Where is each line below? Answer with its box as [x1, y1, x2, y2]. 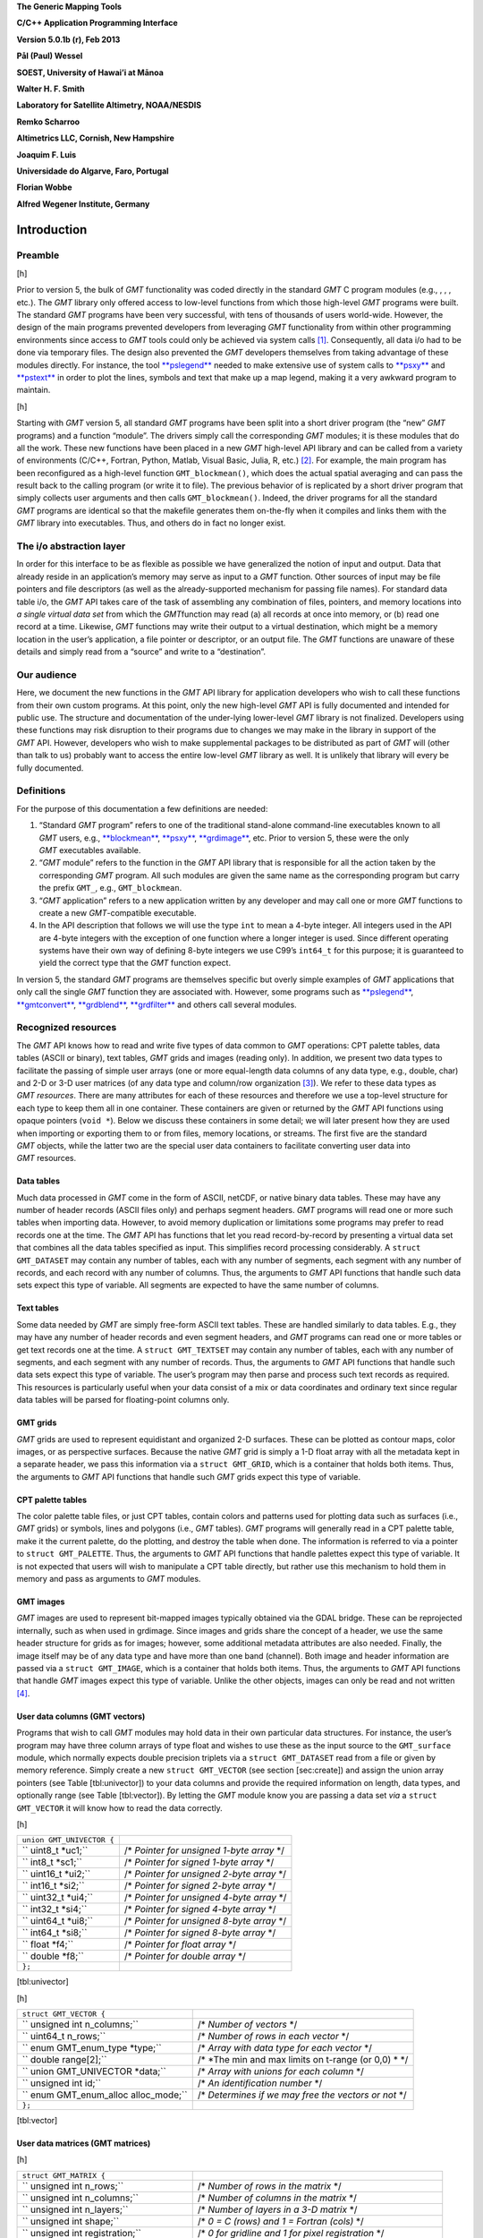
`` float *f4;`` [21, 1938, 74, 1951]
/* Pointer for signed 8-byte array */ [123, 1926, 276, 1939]
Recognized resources [16, 1021, 117, 1034]
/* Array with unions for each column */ [197, 2065, 364, 2078]
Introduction [16, 222, 88, 237]
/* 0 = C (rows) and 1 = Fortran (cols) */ [197, 2215, 364, 2227]
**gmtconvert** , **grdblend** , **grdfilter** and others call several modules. [16, 999, 297, 1010]
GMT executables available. [38, 844, 141, 855]
